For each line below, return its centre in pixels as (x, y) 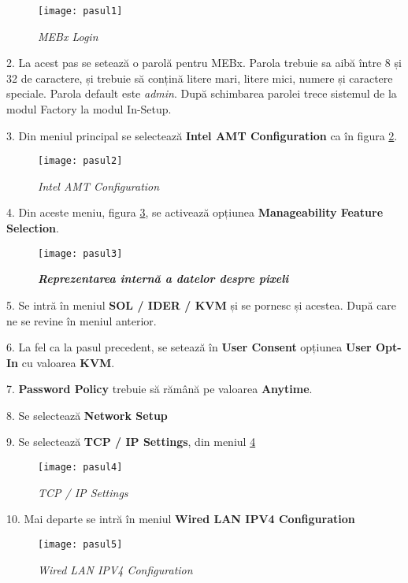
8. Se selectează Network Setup (87, 415)
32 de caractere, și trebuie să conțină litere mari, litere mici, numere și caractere (200, 78)
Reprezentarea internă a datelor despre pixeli (163, 279)
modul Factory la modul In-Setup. (89, 109)
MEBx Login (68, 36)
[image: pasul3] (80, 253)
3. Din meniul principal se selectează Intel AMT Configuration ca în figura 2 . (202, 135)
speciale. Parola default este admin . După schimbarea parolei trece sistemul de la (202, 93)
